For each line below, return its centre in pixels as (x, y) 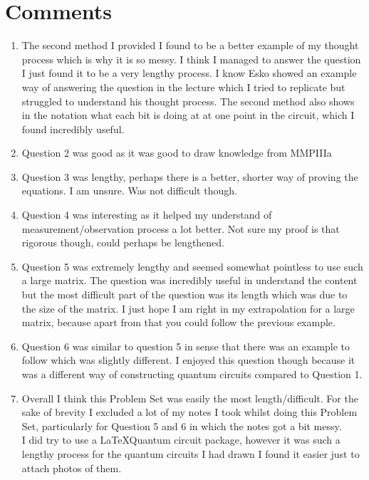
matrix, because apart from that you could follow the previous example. (178, 322)
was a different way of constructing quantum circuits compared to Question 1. (192, 374)
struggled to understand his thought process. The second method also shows (188, 101)
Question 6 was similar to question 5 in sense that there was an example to (186, 346)
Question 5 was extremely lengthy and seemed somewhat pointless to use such (192, 266)
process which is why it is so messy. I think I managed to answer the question (191, 59)
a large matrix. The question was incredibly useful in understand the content (189, 280)
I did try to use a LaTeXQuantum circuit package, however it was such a (181, 440)
